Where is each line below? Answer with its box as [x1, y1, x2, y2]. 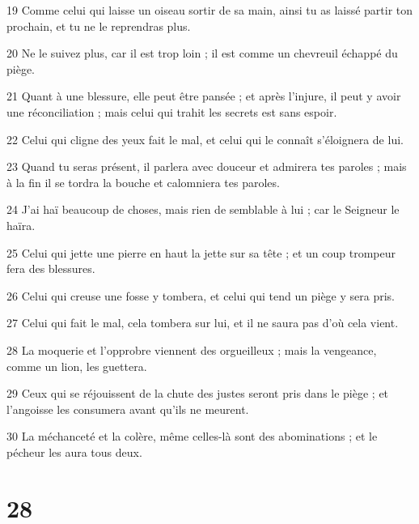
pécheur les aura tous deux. [6, 443, 142, 460]
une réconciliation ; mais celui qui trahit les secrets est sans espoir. [6, 103, 337, 120]
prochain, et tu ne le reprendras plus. [6, 17, 191, 34]
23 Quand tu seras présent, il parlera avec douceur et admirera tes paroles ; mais [6, 158, 407, 175]
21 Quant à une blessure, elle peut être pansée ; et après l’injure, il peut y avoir [6, 87, 401, 104]
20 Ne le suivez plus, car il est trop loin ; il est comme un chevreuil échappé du [6, 45, 398, 62]
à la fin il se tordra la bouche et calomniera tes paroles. [6, 173, 280, 190]
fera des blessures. [6, 260, 95, 277]
